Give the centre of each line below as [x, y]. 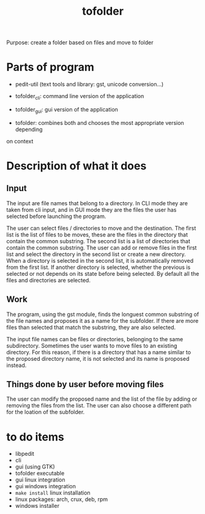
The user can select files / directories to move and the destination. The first [101, 228]
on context [20, 141]
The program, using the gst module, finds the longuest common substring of [103, 314]
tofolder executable [40, 474]
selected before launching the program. [56, 216]
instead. [17, 365]
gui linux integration [40, 480]
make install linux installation [53, 493]
